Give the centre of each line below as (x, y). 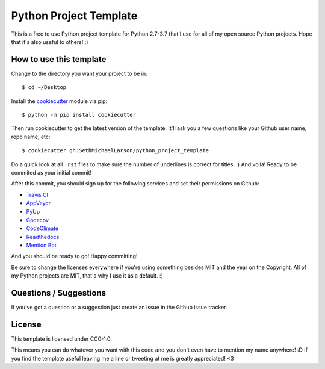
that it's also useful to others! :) (50, 42)
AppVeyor (39, 203)
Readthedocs (43, 237)
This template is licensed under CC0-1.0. (62, 339)
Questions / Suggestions (59, 293)
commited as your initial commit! (51, 172)
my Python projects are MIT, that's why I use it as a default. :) (87, 276)
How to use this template (59, 59)
